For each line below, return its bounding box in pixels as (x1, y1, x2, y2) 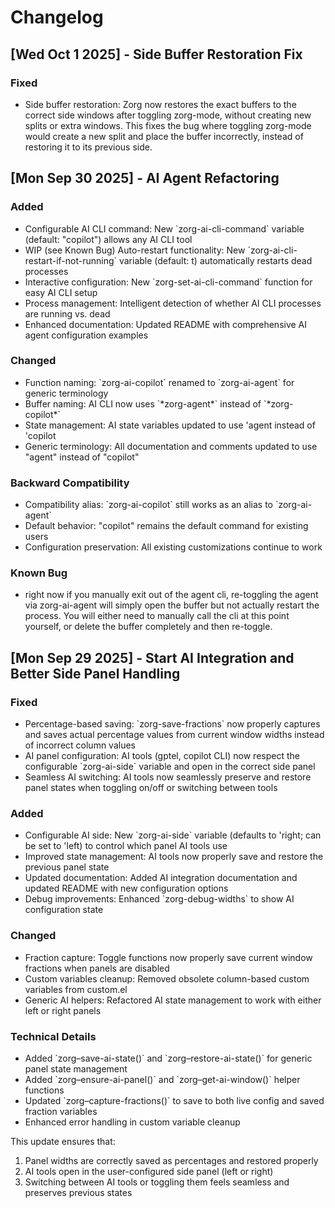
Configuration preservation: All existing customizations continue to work (24, 541, 323, 553)
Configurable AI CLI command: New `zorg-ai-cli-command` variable (24, 222, 305, 235)
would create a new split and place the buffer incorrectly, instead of (24, 130, 304, 142)
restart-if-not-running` (24, 254, 118, 266)
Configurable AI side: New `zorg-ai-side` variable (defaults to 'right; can (24, 829, 322, 841)
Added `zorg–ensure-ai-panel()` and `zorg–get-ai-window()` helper (24, 1074, 301, 1086)
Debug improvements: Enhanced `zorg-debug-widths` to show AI (24, 893, 295, 905)
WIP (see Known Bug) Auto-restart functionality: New (24, 244, 246, 256)
